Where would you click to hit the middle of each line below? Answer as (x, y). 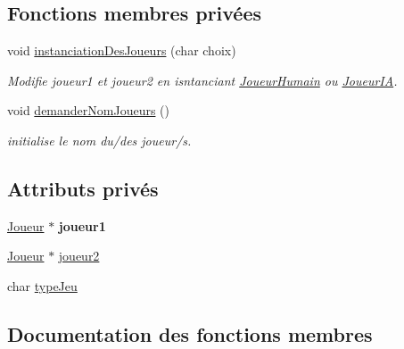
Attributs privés (83, 188)
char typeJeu (42, 285)
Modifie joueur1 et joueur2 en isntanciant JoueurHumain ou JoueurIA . (202, 80)
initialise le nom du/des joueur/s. (99, 140)
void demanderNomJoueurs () (88, 110)
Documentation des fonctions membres (190, 333)
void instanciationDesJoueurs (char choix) (122, 50)
